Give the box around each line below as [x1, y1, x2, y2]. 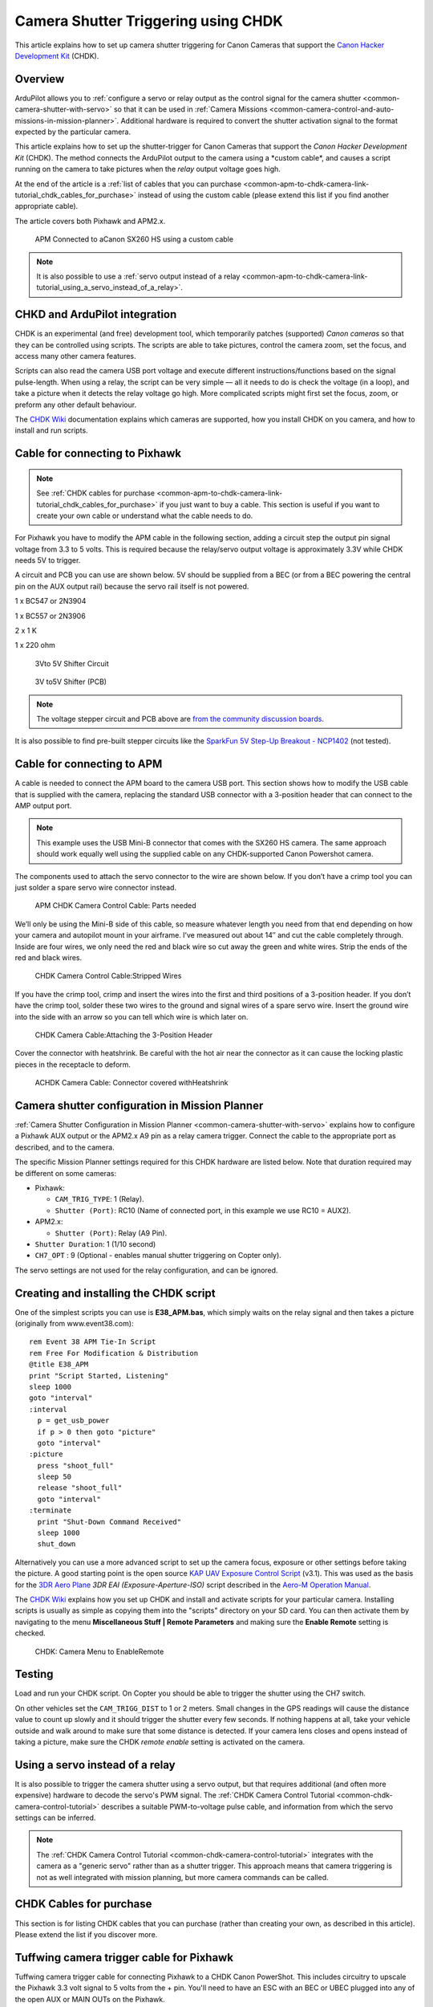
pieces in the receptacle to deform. [14, 1060, 132, 1069]
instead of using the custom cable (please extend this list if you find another [137, 189, 389, 200]
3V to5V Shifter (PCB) [34, 677, 107, 686]
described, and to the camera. [14, 1142, 115, 1152]
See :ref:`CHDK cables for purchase [36, 488, 156, 498]
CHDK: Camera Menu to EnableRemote [34, 1647, 164, 1656]
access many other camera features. [14, 352, 136, 360]
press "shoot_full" [37, 1461, 114, 1470]
